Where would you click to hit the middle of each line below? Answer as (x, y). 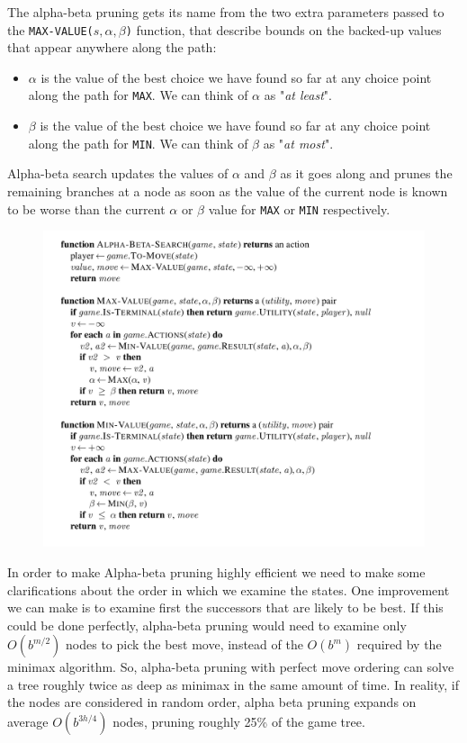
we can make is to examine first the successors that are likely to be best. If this (225, 607)
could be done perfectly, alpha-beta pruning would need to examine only (207, 625)
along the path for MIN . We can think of (138, 143)
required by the (399, 644)
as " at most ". (298, 143)
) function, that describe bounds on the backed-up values (283, 29)
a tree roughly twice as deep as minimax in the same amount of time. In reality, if (233, 684)
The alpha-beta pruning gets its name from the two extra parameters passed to (226, 12)
